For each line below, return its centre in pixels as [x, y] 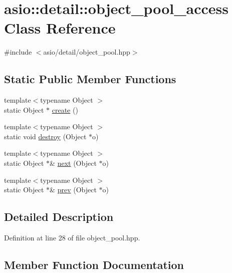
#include [18, 52]
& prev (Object [73, 190]
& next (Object [73, 163]
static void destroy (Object [45, 136]
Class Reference [60, 28]
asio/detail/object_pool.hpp [87, 52]
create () [65, 109]
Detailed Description [59, 217]
